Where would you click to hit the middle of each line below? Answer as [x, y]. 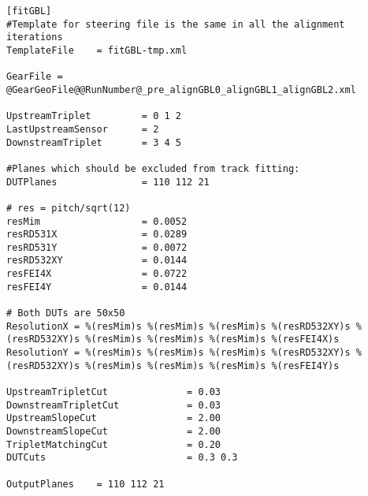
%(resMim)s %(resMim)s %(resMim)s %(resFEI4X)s [212, 339]
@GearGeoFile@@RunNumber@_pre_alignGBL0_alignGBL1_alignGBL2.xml [181, 90]
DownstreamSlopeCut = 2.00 [114, 431]
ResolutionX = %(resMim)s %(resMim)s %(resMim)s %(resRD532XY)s [178, 326]
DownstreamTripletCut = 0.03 [114, 405]
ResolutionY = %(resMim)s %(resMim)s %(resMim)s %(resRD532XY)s [178, 353]
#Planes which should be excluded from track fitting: [153, 168]
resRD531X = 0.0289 [97, 235]
